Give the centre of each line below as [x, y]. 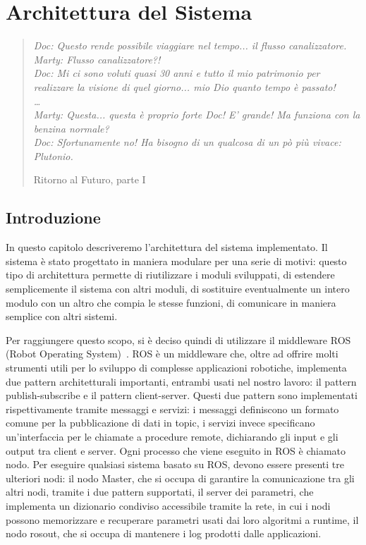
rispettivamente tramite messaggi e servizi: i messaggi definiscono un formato [172, 409]
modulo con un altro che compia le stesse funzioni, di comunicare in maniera [171, 302]
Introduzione [53, 218]
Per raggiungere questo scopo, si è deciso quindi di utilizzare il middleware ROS [178, 339]
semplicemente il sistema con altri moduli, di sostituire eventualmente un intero [178, 289]
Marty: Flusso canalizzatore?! [97, 59]
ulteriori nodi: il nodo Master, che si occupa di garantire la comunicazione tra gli [180, 478]
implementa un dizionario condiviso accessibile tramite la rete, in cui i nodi [168, 505]
